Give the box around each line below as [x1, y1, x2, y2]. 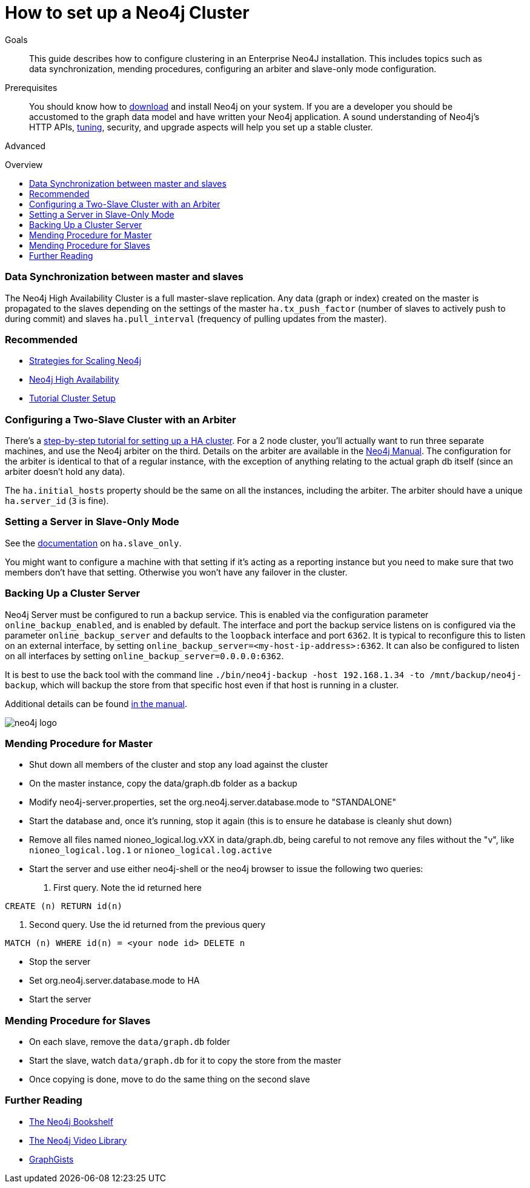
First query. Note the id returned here [53, 882, 202, 893]
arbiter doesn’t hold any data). [5, 466, 125, 477]
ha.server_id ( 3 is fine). [5, 495, 109, 506]
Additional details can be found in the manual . [5, 698, 188, 709]
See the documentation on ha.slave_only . [5, 537, 182, 548]
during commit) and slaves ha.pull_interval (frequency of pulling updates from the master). [5, 313, 387, 324]
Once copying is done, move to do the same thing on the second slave [29, 1074, 310, 1084]
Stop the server [29, 956, 91, 967]
